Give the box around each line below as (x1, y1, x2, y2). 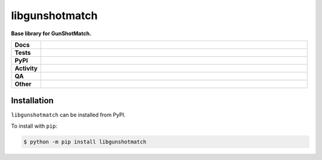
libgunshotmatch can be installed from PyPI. (11, 111, 126, 119)
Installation (11, 96, 54, 106)
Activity (14, 64, 38, 72)
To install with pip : (11, 122, 58, 130)
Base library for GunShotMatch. (11, 30, 92, 37)
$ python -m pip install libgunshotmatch (23, 138, 147, 145)
